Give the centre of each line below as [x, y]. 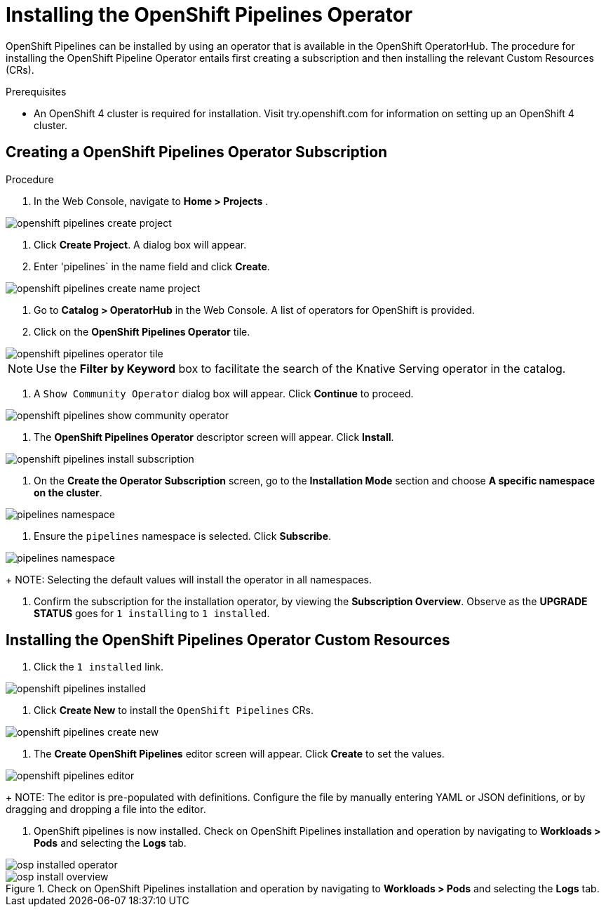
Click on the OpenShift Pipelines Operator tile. [142, 331]
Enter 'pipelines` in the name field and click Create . [152, 266]
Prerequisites [36, 91]
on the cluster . [68, 492]
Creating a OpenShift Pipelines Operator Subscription [197, 152]
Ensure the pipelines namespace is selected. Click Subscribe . [183, 536]
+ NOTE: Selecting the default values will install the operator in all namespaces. [189, 579]
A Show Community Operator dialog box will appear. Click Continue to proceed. [224, 393]
